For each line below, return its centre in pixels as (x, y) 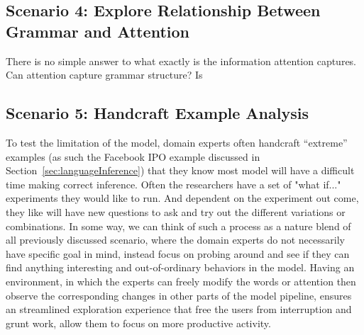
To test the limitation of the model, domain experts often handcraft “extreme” (177, 142)
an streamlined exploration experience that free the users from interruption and (179, 309)
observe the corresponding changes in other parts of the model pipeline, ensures (179, 295)
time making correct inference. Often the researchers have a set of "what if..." (173, 184)
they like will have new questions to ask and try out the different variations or (176, 211)
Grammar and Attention (98, 31)
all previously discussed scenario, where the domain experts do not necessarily (175, 240)
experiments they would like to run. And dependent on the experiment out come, (182, 198)
